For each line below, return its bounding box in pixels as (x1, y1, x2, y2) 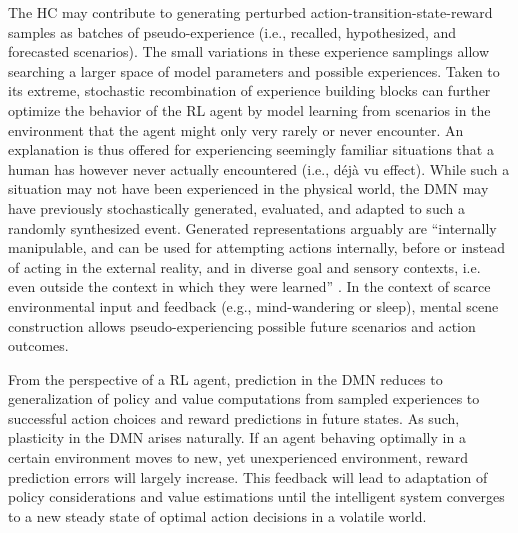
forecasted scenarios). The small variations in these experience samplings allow (8, 41, 489, 62)
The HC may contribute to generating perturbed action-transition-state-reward (8, 2, 493, 22)
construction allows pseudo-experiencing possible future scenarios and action (8, 315, 476, 336)
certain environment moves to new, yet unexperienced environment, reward (8, 447, 468, 468)
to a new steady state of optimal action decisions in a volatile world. (8, 505, 427, 526)
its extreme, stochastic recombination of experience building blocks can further (8, 80, 491, 101)
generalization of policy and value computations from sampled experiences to (8, 388, 480, 409)
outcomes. (8, 335, 69, 356)
